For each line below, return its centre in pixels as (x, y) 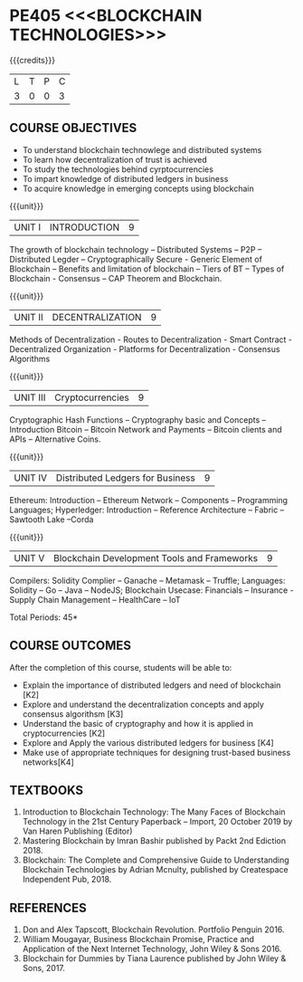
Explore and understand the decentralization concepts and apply (143, 704)
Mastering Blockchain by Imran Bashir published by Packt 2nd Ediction (154, 841)
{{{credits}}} (33, 60)
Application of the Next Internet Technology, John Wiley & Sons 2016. (152, 949)
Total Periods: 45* (44, 617)
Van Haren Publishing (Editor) (77, 831)
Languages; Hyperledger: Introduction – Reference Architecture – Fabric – (147, 510)
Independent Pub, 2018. (67, 880)
